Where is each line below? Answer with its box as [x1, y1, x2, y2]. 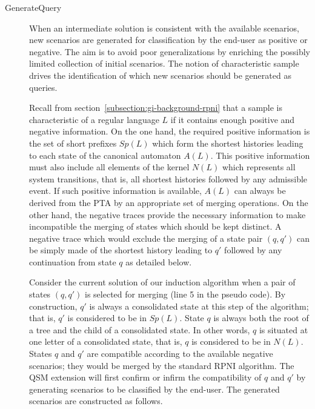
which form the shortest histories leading [152, 136, 303, 149]
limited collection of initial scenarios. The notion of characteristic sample [29, 57, 299, 70]
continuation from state [29, 255, 116, 268]
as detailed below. [125, 255, 192, 268]
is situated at [259, 323, 308, 336]
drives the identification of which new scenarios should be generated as [29, 68, 291, 81]
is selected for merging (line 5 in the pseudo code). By [85, 288, 286, 301]
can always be [234, 184, 286, 197]
